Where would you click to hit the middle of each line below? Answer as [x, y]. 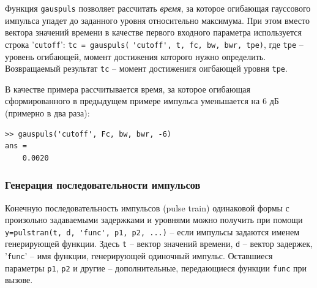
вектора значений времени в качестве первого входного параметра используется [154, 32]
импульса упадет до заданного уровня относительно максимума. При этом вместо [157, 20]
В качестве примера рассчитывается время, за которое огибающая [128, 89]
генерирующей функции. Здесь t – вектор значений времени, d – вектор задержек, [159, 244]
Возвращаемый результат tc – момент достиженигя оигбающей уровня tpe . [146, 68]
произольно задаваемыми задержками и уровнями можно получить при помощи [154, 220]
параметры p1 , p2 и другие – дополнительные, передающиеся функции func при [156, 267]
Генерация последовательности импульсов [103, 185]
